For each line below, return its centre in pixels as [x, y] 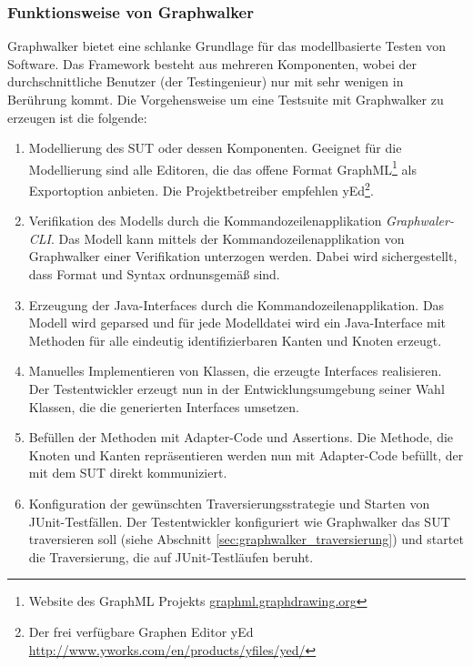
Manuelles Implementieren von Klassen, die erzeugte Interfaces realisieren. [235, 371]
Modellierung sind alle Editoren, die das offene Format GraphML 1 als [222, 167]
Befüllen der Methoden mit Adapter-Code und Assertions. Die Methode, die [241, 437]
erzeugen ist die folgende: [77, 117]
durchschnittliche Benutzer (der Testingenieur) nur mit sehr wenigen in [206, 81]
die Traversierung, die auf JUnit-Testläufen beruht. [171, 556]
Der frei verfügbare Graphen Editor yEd [141, 631]
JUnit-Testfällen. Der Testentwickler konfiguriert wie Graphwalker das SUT [239, 521]
